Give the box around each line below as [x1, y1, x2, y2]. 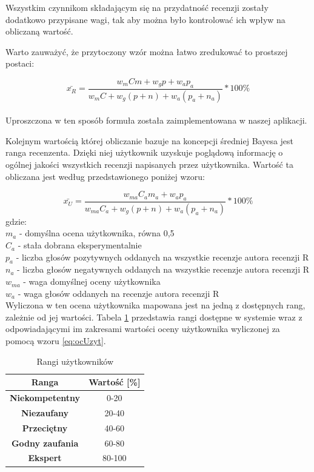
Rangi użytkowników [36, 354, 113, 367]
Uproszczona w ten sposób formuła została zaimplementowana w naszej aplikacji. [5, 114, 307, 127]
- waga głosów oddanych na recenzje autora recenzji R [18, 287, 219, 299]
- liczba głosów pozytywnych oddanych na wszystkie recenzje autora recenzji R [16, 250, 309, 263]
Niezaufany [21, 406, 69, 419]
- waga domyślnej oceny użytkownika [23, 275, 161, 288]
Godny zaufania [11, 436, 79, 449]
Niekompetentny [10, 391, 81, 404]
